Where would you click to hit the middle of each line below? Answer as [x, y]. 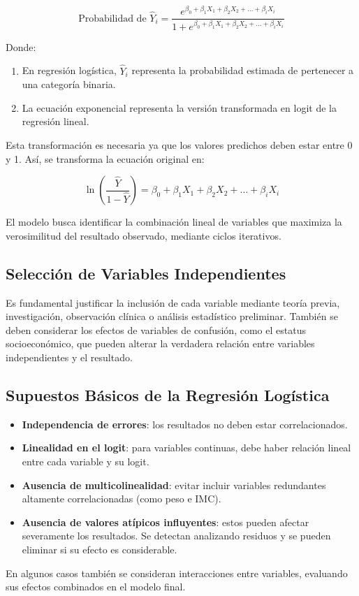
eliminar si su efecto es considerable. [100, 549]
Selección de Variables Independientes [146, 273]
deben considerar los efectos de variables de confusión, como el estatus [156, 329]
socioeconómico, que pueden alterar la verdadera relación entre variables [160, 343]
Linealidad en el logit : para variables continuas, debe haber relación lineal [186, 448]
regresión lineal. [56, 121]
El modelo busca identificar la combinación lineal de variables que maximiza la [174, 222]
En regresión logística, [69, 70]
